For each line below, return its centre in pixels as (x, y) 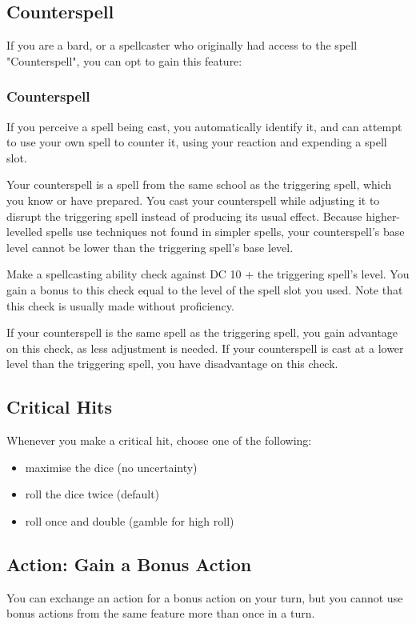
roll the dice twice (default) (92, 494)
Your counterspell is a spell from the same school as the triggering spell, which (199, 184)
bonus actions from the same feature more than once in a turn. (161, 613)
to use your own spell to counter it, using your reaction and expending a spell (197, 142)
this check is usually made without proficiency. (120, 305)
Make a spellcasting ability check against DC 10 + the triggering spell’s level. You (208, 274)
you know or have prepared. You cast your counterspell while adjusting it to (193, 200)
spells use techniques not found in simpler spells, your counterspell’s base (225, 232)
